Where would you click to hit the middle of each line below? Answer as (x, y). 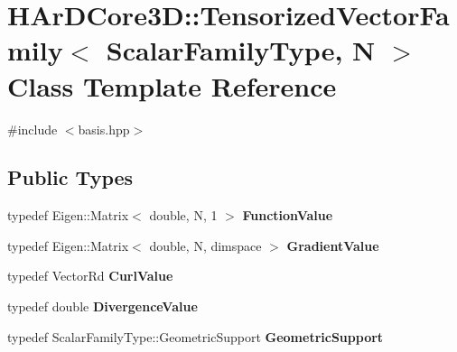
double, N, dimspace (205, 245)
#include (33, 129)
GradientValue (333, 245)
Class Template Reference (172, 85)
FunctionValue (288, 215)
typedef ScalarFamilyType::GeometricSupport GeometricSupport (196, 336)
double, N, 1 (183, 215)
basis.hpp (104, 129)
